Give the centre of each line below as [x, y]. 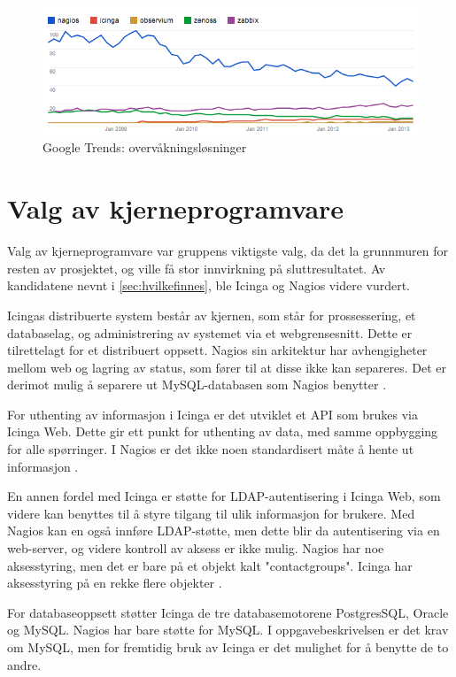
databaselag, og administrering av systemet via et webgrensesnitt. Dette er [210, 332]
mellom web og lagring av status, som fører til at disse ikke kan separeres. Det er [227, 367]
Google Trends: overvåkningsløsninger [145, 147]
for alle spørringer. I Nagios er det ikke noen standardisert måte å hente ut [211, 449]
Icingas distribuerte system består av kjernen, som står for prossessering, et [212, 315]
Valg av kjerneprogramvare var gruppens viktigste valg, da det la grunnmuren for [228, 251]
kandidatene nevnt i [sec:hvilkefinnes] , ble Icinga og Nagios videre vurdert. [209, 285]
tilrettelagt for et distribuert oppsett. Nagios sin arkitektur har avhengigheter [217, 350]
